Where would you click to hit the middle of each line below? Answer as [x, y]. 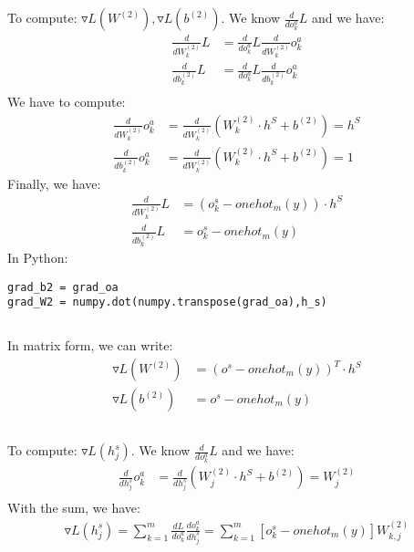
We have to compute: [67, 102]
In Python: [38, 258]
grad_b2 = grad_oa [63, 287]
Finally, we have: [54, 183]
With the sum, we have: [74, 508]
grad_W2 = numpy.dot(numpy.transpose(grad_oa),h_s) [167, 302]
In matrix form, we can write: [90, 345]
